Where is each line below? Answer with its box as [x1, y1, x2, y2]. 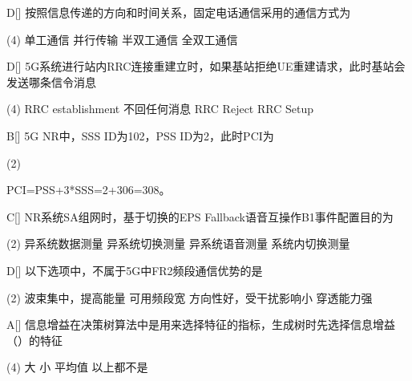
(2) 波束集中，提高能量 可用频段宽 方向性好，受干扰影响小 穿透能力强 [6, 289, 373, 306]
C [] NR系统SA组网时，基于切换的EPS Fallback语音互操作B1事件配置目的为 [6, 208, 394, 225]
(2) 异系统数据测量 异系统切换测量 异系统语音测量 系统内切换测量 [6, 235, 350, 252]
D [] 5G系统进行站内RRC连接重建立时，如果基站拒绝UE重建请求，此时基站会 [6, 58, 406, 75]
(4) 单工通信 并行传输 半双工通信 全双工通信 [6, 30, 238, 47]
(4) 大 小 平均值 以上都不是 [6, 359, 148, 375]
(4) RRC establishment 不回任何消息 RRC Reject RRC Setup [6, 100, 313, 117]
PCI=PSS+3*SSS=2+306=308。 [6, 181, 171, 198]
